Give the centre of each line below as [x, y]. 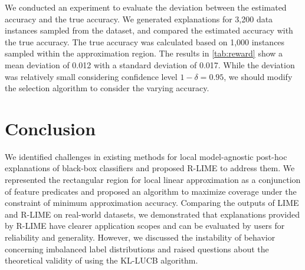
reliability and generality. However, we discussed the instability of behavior [140, 237]
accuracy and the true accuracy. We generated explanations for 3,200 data [139, 19]
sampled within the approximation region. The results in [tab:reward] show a [144, 53]
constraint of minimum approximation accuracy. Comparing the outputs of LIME [152, 203]
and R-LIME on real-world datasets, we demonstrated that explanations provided [152, 214]
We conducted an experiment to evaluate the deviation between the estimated [146, 7]
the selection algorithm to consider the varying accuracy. [107, 88]
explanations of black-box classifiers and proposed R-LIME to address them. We [150, 168]
